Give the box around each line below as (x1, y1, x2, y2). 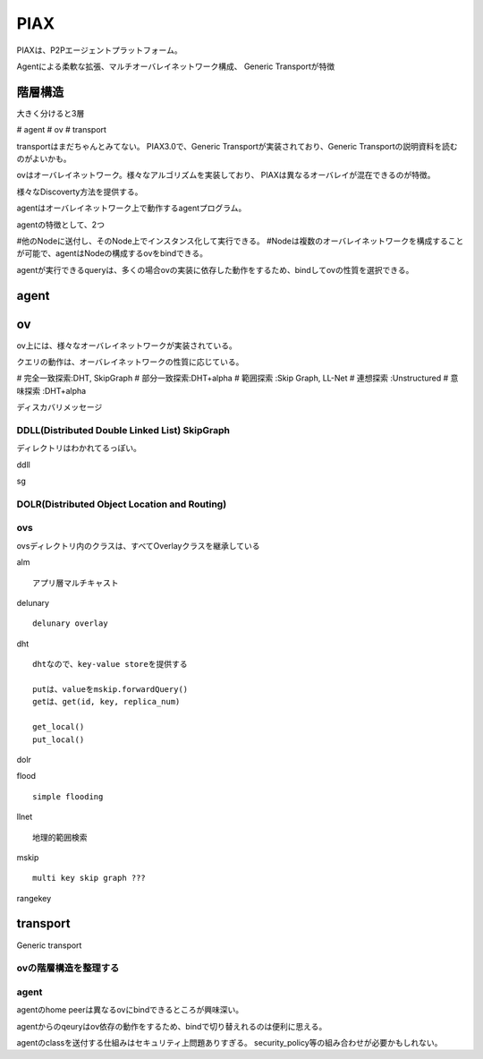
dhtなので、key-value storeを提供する (32, 659, 188, 670)
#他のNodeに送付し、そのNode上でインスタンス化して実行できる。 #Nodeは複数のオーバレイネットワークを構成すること (16, 235, 464, 246)
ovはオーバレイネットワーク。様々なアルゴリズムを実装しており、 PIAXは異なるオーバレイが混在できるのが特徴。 (16, 170, 436, 181)
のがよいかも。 (16, 153, 72, 165)
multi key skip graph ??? (32, 873, 147, 884)
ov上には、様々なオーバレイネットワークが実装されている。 (16, 340, 237, 351)
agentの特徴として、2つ (16, 219, 105, 230)
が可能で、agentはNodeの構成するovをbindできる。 (16, 248, 208, 259)
